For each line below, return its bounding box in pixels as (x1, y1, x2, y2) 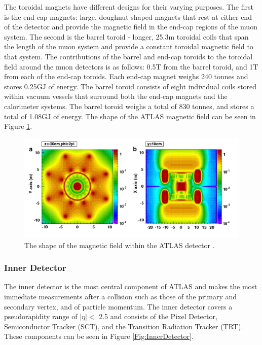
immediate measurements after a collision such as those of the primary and (4, 291, 237, 301)
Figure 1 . (4, 121, 32, 131)
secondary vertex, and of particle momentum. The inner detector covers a (4, 301, 233, 312)
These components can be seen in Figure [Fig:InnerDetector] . (4, 331, 194, 341)
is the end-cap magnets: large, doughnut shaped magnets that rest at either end (4, 11, 252, 22)
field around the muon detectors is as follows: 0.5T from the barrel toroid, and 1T (4, 61, 258, 72)
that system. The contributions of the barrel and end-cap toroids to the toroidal (4, 51, 253, 61)
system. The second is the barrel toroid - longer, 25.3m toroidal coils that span (4, 31, 249, 42)
